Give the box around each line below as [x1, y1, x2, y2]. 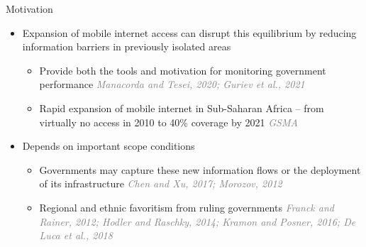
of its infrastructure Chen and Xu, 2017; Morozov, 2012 [39, 176, 282, 191]
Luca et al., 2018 [39, 228, 113, 243]
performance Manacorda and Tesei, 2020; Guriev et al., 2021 [39, 77, 305, 92]
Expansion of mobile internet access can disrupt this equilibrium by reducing [22, 25, 357, 40]
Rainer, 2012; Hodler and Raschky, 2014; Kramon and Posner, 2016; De [39, 214, 356, 229]
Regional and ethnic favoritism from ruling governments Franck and [39, 199, 334, 214]
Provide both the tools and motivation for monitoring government [39, 62, 326, 77]
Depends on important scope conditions [22, 138, 195, 153]
